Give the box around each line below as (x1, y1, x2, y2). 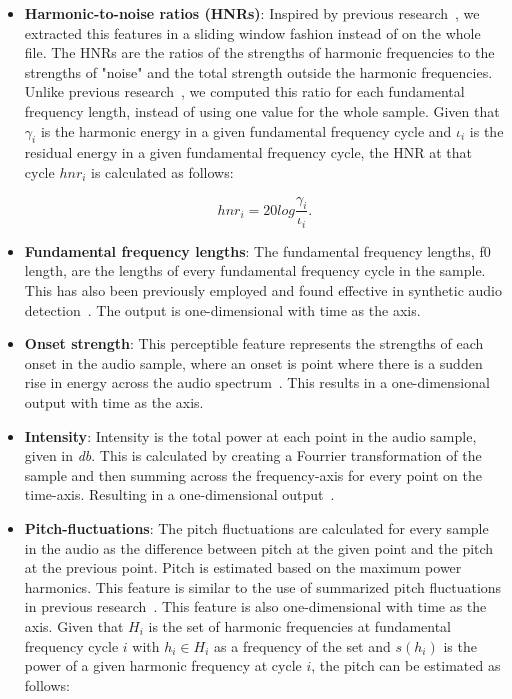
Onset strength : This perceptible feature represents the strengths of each (24, 333, 484, 354)
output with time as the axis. (24, 391, 204, 412)
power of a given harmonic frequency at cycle (24, 655, 302, 676)
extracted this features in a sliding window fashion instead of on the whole (24, 22, 481, 43)
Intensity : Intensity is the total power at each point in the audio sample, (24, 425, 477, 446)
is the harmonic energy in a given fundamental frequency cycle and (40, 120, 452, 141)
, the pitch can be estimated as (311, 655, 501, 676)
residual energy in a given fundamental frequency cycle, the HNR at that (24, 142, 473, 163)
